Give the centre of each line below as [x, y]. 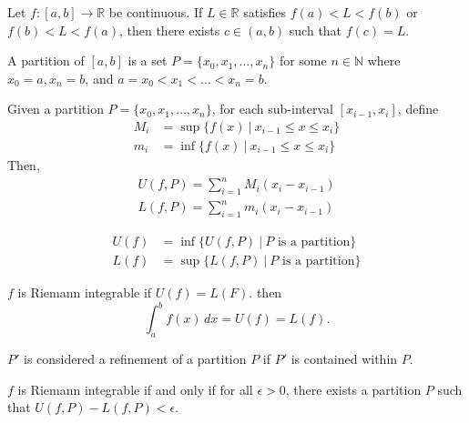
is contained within [344, 359]
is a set [148, 60]
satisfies [265, 12]
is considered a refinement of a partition [135, 359]
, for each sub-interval [272, 109]
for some [303, 60]
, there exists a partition [353, 389]
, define [418, 109]
